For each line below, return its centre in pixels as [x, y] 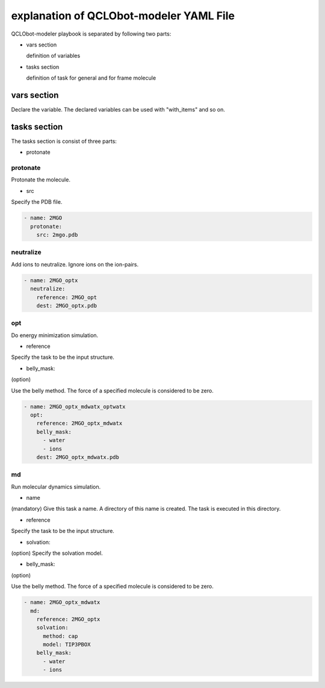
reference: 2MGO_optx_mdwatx [79, 423]
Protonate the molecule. [41, 180]
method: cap [60, 636]
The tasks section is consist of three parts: [64, 141]
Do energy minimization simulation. [55, 335]
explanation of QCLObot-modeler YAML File [123, 16]
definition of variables [53, 56]
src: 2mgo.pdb [57, 235]
